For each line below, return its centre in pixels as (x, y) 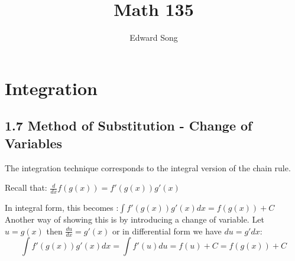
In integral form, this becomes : (62, 207)
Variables (34, 143)
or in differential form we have (167, 231)
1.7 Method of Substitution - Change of (129, 125)
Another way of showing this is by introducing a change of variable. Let (134, 219)
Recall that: (26, 187)
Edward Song (154, 37)
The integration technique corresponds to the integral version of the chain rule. (148, 167)
